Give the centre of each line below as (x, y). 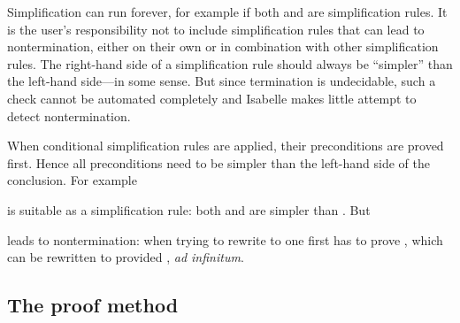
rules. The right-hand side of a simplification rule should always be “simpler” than (230, 63)
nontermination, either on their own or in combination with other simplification (223, 46)
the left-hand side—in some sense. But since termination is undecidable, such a (222, 81)
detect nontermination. (69, 115)
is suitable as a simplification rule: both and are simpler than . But (189, 209)
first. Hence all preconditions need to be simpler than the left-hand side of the (218, 162)
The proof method (93, 305)
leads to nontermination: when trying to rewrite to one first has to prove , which (225, 239)
